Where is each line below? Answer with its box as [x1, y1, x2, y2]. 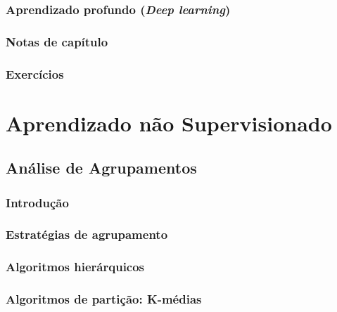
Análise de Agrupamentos [6, 157, 197, 178]
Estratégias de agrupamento [6, 226, 168, 243]
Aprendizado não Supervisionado [6, 108, 332, 137]
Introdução [6, 193, 69, 211]
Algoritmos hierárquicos [6, 258, 145, 275]
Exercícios [6, 65, 64, 82]
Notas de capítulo [6, 32, 108, 50]
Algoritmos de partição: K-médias [6, 290, 202, 308]
